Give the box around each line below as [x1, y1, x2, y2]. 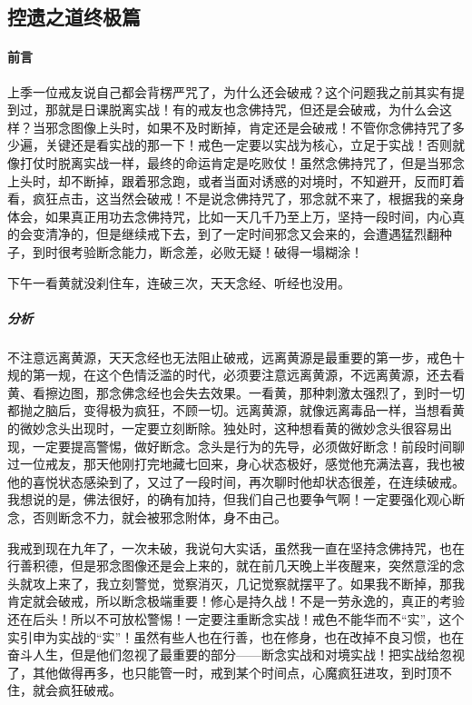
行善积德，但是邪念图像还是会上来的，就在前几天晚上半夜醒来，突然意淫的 [7, 556, 452, 575]
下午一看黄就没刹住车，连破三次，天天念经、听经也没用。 [7, 273, 350, 292]
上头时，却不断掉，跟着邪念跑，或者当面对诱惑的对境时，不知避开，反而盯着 [7, 171, 465, 190]
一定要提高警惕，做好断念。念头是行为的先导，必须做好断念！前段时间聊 [32, 436, 465, 455]
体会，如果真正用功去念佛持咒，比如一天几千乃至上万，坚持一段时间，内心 [7, 206, 452, 225]
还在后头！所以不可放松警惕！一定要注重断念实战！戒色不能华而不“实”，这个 [7, 609, 465, 628]
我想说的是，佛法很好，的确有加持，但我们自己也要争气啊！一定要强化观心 [7, 490, 452, 509]
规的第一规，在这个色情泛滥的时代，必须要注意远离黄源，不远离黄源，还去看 [7, 365, 465, 384]
